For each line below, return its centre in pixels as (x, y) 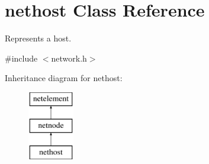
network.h (69, 58)
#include (21, 58)
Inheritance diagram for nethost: (64, 78)
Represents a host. (38, 38)
